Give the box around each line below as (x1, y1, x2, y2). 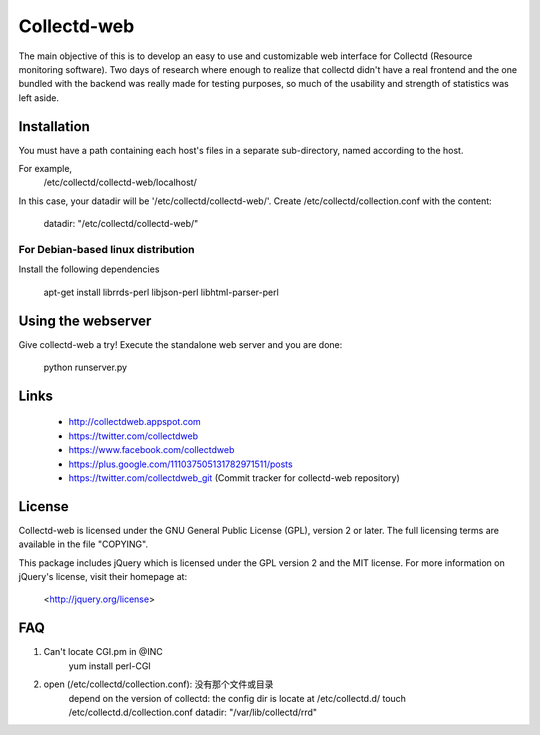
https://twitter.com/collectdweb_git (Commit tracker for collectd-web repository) (68, 471, 400, 484)
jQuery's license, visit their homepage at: (18, 571, 188, 583)
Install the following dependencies (18, 263, 160, 275)
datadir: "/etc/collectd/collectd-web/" (43, 218, 199, 230)
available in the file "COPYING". (18, 538, 149, 550)
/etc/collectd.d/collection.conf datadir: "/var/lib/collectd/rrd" (68, 706, 318, 718)
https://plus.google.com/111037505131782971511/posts (68, 458, 294, 470)
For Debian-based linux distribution (18, 242, 195, 256)
